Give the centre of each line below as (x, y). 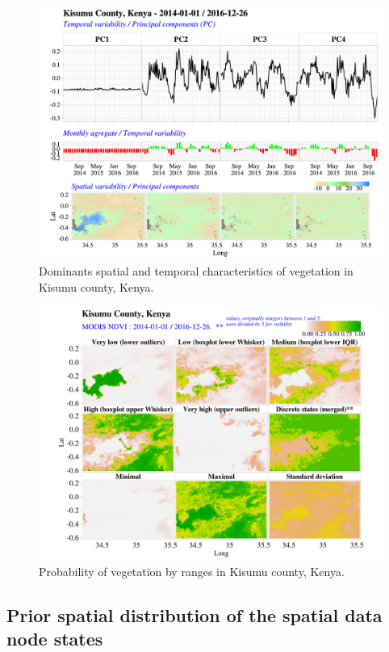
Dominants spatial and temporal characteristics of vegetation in (196, 271)
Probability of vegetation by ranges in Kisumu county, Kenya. (192, 572)
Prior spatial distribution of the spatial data (194, 615)
